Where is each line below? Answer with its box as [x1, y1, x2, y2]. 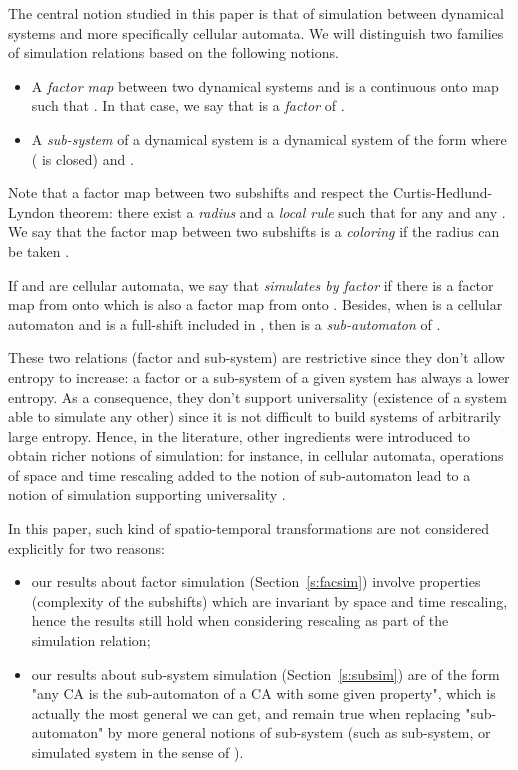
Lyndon [8, 201, 55, 222]
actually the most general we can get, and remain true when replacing [31, 702, 461, 723]
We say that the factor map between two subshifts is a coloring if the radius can [8, 221, 500, 242]
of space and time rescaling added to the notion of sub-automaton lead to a [8, 464, 471, 485]
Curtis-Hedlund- [392, 182, 493, 203]
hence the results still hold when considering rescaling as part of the [31, 610, 449, 631]
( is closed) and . [31, 148, 134, 169]
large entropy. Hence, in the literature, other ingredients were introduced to [8, 425, 471, 446]
